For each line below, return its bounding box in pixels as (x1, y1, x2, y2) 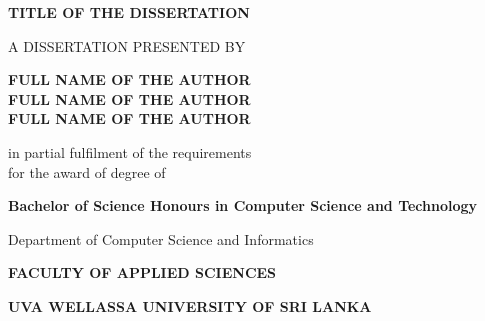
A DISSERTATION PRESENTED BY (8, 35, 246, 56)
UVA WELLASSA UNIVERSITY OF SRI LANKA (8, 295, 372, 316)
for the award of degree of (8, 161, 166, 182)
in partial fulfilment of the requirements (8, 141, 252, 162)
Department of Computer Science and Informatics (8, 228, 314, 249)
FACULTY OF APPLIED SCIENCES (8, 262, 277, 283)
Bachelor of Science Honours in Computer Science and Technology (8, 195, 478, 216)
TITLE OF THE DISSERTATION (8, 2, 250, 22)
